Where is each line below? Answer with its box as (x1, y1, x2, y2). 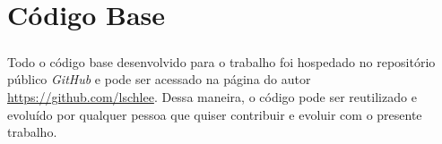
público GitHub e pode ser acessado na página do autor (7, 70, 311, 89)
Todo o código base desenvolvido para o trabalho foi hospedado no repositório (7, 52, 436, 71)
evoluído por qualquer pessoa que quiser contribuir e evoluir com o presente (7, 105, 422, 123)
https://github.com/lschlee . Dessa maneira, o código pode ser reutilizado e (7, 87, 417, 106)
